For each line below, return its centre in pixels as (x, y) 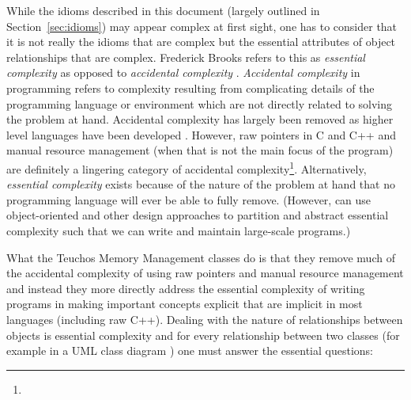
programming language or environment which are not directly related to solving (200, 103)
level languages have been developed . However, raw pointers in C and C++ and (201, 134)
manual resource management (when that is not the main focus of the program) (200, 150)
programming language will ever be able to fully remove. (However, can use (189, 199)
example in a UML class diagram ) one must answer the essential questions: (190, 350)
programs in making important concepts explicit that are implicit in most (185, 304)
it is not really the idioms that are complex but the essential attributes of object (201, 42)
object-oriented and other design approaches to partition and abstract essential (198, 215)
